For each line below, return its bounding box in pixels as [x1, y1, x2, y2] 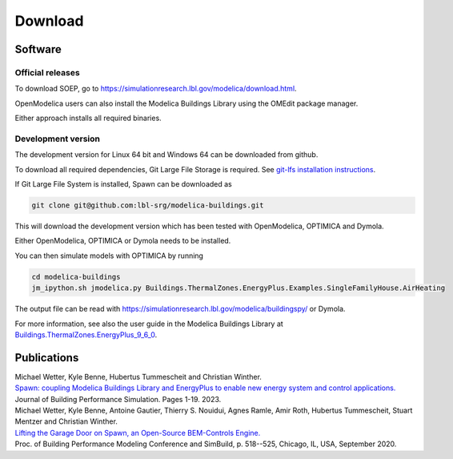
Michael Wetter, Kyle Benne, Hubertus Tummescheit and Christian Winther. [14, 372, 262, 381]
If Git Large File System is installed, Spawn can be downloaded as [14, 179, 232, 189]
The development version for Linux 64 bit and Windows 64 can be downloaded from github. [14, 150, 319, 159]
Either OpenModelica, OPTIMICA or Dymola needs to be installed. [14, 236, 231, 246]
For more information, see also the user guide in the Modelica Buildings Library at [14, 319, 283, 328]
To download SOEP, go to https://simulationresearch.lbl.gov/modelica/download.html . [14, 84, 297, 94]
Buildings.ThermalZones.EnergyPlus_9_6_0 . [14, 329, 158, 340]
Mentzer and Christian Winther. [14, 417, 118, 426]
